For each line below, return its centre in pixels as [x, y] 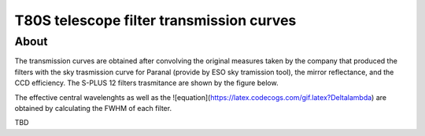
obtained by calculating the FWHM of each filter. [93, 108]
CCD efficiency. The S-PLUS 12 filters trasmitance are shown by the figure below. [146, 83]
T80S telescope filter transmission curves [155, 20]
